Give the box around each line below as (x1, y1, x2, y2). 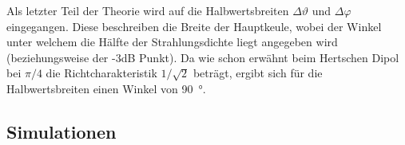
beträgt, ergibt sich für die (193, 65, 323, 81)
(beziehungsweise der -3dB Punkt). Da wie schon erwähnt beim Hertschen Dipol (6, 49, 399, 65)
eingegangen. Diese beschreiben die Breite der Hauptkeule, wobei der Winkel (6, 18, 382, 34)
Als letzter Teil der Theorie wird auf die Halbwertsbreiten (6, 2, 289, 18)
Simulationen (6, 119, 117, 143)
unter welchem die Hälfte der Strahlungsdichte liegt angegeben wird (6, 33, 338, 50)
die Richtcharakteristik (46, 65, 157, 81)
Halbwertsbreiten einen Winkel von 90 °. (6, 80, 206, 96)
